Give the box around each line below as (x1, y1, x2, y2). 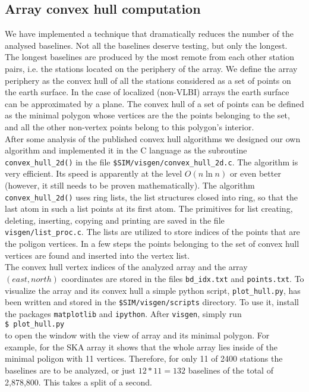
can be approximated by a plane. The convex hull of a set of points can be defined (5, 97, 304, 109)
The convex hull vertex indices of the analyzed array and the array (5, 261, 248, 273)
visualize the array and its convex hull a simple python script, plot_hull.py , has (5, 284, 301, 296)
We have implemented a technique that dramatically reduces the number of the (5, 27, 294, 40)
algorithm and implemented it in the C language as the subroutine (5, 144, 247, 156)
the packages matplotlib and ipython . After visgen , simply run (5, 307, 242, 319)
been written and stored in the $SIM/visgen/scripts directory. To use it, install (5, 296, 299, 308)
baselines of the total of (188, 363, 273, 376)
